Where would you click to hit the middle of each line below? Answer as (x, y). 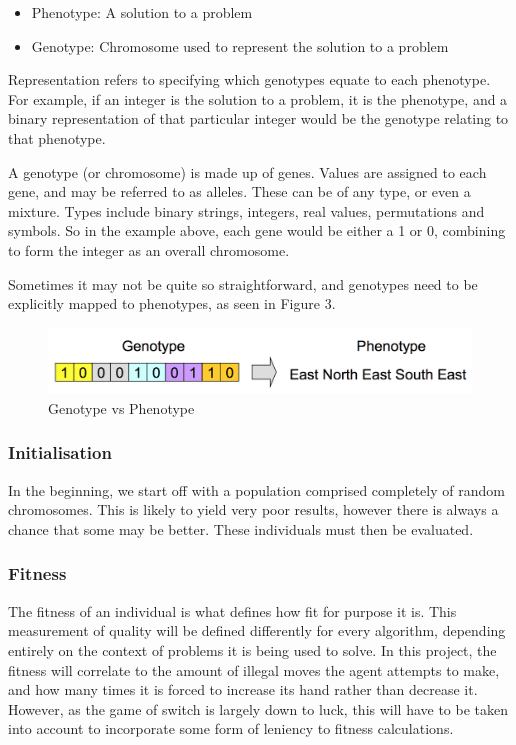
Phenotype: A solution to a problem (142, 12)
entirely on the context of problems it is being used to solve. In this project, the (252, 649)
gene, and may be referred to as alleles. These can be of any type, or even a (239, 191)
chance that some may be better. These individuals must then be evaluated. (241, 528)
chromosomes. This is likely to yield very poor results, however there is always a (253, 509)
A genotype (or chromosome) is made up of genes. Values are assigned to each (247, 171)
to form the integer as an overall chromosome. (149, 249)
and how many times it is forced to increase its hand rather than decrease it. (243, 689)
